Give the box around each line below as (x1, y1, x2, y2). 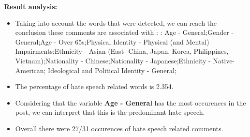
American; (15, 65, 46, 75)
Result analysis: (4, 1, 58, 11)
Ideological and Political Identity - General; (48, 65, 176, 75)
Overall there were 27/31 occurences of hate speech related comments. (15, 123, 223, 133)
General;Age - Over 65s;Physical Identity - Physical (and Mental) (15, 36, 209, 46)
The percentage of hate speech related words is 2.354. (15, 81, 174, 91)
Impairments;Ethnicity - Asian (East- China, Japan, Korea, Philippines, (15, 46, 229, 56)
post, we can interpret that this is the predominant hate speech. (15, 107, 205, 117)
